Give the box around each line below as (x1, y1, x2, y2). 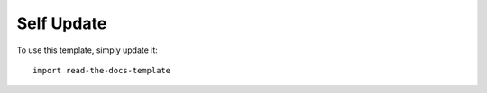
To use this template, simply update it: (16, 45, 158, 55)
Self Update (16, 13, 107, 33)
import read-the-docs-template (32, 65, 171, 75)
